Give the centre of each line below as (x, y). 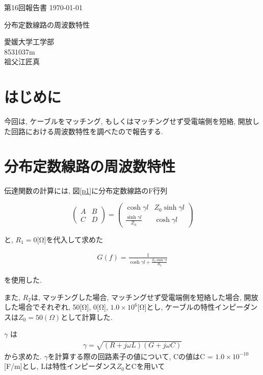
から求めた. (23, 356)
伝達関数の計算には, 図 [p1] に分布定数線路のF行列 (86, 191)
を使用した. (23, 279)
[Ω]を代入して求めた (70, 239)
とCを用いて (144, 366)
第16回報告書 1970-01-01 (43, 7)
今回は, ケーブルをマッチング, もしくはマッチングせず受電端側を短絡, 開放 (128, 121)
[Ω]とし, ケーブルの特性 (176, 307)
